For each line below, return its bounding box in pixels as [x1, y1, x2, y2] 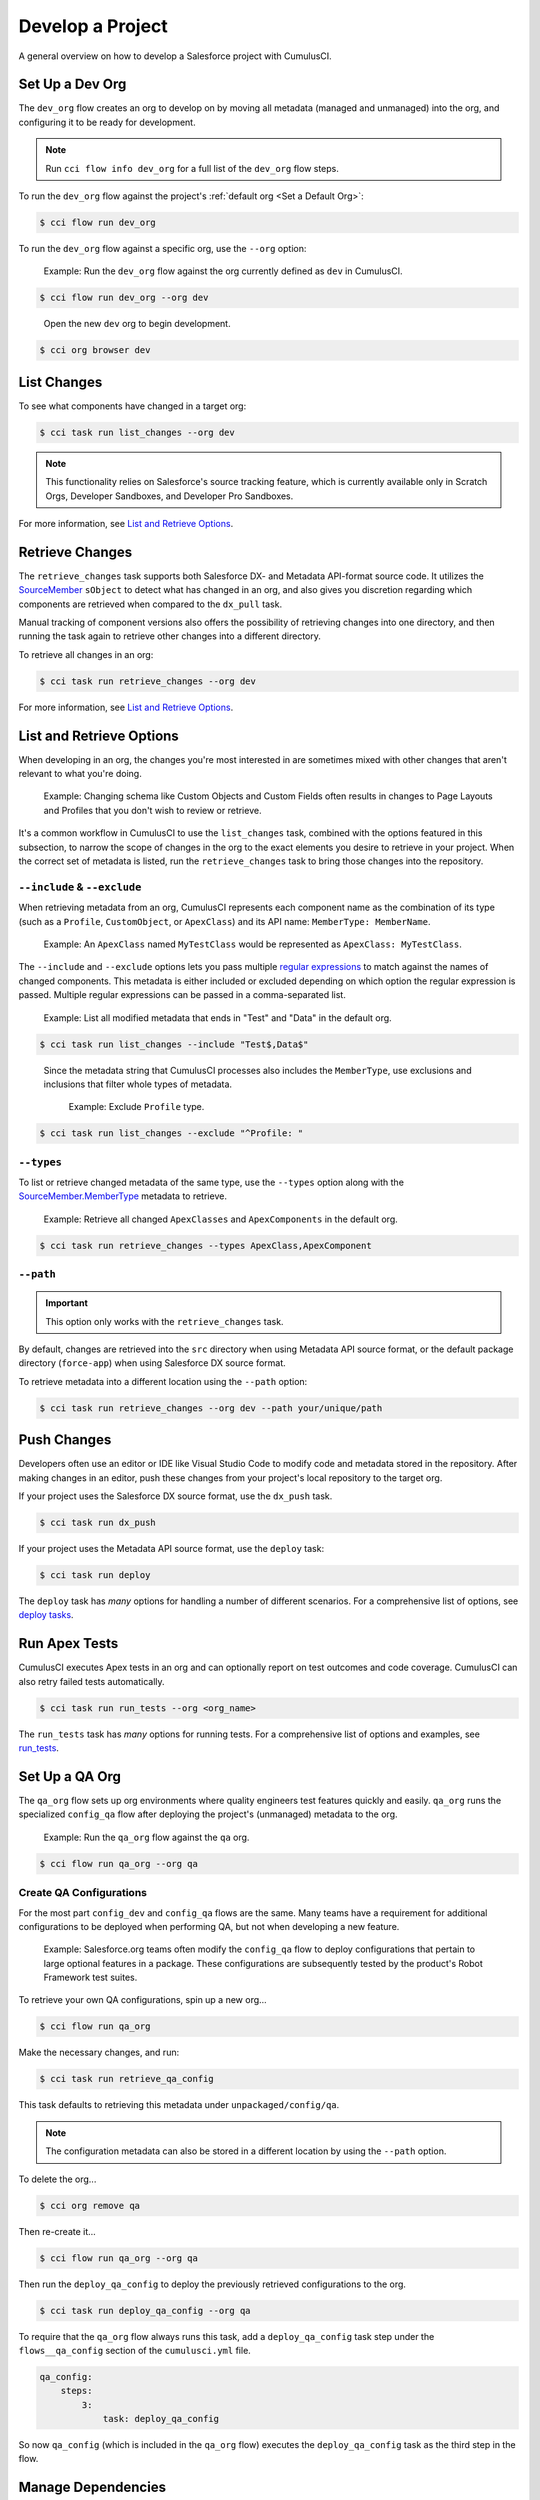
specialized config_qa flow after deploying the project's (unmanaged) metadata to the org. [18, 1808, 399, 1820]
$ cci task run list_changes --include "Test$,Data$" [39, 1038, 309, 1050]
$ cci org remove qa [39, 2200, 140, 2211]
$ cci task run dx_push [39, 1517, 157, 1529]
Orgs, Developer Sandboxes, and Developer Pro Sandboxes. [45, 490, 294, 502]
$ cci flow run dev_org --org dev [39, 292, 209, 304]
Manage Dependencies [18, 2479, 167, 2496]
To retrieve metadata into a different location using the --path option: [18, 1375, 308, 1387]
